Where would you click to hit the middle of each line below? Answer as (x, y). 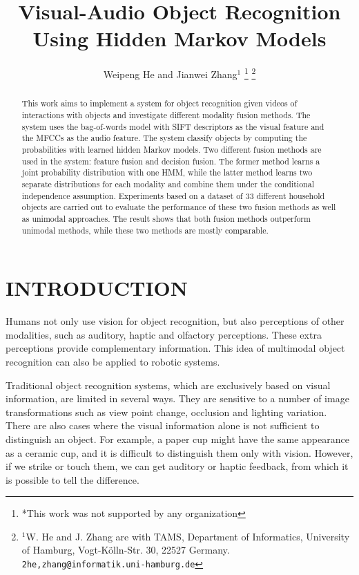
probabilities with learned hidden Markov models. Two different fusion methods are (172, 149)
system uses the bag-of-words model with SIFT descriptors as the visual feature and (173, 126)
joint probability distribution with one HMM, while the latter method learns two (167, 172)
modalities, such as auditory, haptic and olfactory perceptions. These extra (164, 334)
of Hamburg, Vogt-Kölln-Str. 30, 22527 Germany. (126, 550)
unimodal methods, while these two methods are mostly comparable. (145, 230)
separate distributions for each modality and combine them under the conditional (168, 183)
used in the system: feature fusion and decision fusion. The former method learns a (171, 161)
